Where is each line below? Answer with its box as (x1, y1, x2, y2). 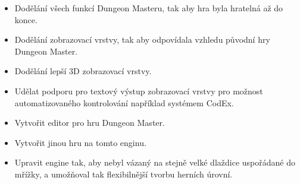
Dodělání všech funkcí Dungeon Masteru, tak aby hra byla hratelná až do (14, 2, 283, 14)
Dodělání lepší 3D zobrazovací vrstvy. (14, 65, 152, 77)
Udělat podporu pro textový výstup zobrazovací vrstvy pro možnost (14, 84, 263, 97)
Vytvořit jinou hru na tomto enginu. (14, 136, 146, 148)
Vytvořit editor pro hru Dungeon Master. (14, 116, 165, 129)
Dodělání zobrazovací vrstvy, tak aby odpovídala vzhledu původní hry (14, 33, 270, 46)
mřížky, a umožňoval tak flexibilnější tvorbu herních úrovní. (14, 167, 233, 180)
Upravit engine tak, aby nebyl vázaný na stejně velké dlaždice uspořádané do (14, 156, 295, 169)
